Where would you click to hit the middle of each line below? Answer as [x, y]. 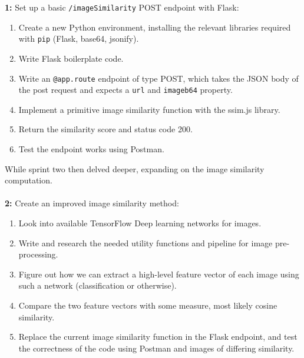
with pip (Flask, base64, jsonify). [79, 39]
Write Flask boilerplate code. [71, 58]
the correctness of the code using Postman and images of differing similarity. [156, 348]
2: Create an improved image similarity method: [92, 203]
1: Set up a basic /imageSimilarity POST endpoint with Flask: [122, 7]
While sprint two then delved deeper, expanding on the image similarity [135, 168]
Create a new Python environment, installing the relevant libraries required [155, 27]
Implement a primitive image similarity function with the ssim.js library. [149, 109]
